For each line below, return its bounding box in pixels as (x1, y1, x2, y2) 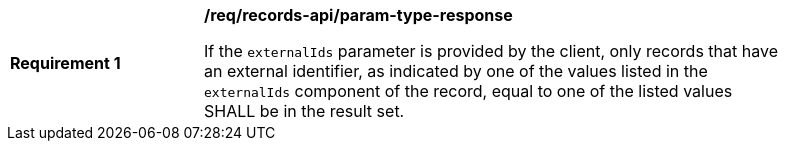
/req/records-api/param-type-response (204, 5, 513, 25)
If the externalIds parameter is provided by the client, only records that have (204, 41, 778, 61)
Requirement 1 (10, 53, 121, 73)
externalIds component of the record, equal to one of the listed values (204, 81, 733, 101)
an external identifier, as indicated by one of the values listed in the (204, 61, 708, 81)
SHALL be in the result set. (204, 101, 405, 121)
